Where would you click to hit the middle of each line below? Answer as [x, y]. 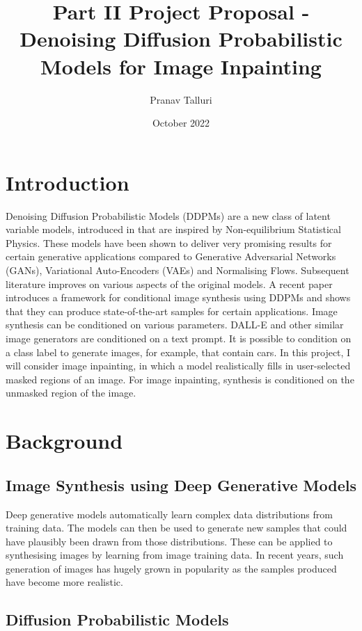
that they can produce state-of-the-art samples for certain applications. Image [172, 311]
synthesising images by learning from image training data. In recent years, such [175, 555]
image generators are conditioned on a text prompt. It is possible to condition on [179, 338]
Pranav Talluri [181, 99]
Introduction [68, 182]
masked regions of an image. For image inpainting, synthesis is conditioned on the [180, 379]
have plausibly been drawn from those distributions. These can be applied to [169, 541]
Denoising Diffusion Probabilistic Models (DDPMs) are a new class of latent [168, 215]
